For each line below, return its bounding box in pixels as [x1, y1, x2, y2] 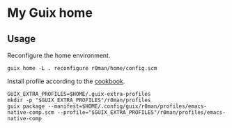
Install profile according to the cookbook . [7, 77, 125, 85]
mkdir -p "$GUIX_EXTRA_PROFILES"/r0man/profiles [7, 97, 151, 104]
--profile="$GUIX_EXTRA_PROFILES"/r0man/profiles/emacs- [56, 109, 226, 116]
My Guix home [7, 5, 93, 21]
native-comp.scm [7, 109, 54, 116]
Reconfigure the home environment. [7, 51, 111, 59]
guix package [7, 103, 45, 110]
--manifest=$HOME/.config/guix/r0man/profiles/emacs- [47, 103, 208, 110]
